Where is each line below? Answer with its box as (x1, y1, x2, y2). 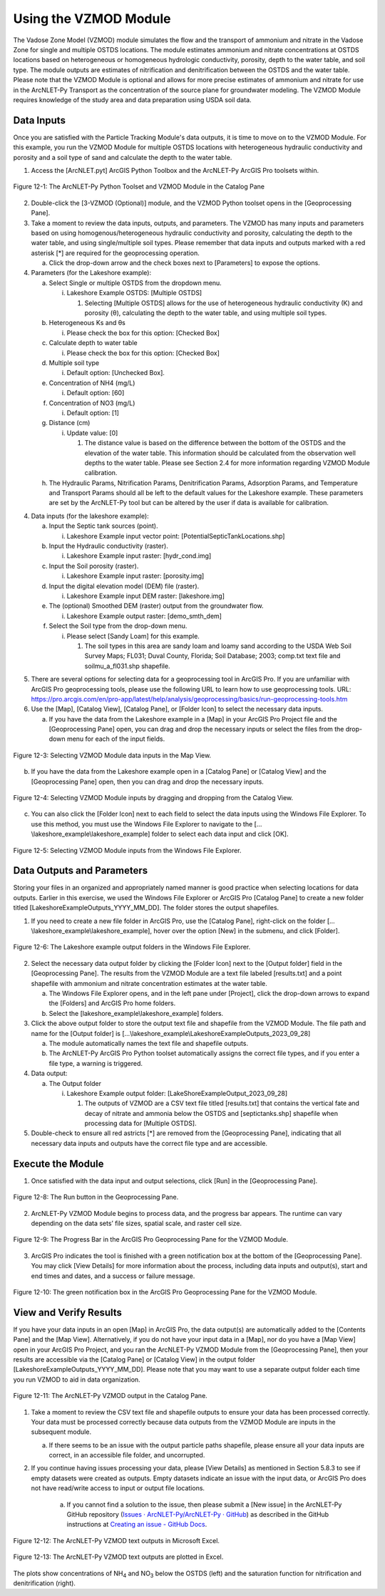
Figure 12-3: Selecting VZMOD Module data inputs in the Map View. (13, 751, 212, 759)
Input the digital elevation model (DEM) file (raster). (48, 582, 200, 590)
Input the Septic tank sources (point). (48, 522, 158, 530)
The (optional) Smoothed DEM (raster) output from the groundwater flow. (48, 602, 264, 610)
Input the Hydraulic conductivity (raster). (48, 542, 169, 550)
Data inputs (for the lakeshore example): (31, 512, 149, 520)
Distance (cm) (48, 419, 91, 427)
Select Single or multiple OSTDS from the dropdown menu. (48, 279, 222, 287)
